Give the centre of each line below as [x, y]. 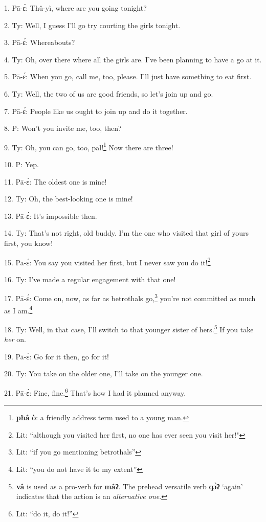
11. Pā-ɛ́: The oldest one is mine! [56, 181]
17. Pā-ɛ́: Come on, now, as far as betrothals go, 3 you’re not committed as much [130, 298]
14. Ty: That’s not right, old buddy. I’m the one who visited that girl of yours [126, 233]
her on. [15, 339]
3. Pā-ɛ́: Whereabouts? [40, 42]
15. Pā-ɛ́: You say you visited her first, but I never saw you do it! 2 [107, 261]
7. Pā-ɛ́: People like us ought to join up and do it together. [96, 111]
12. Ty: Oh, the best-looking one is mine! [69, 199]
